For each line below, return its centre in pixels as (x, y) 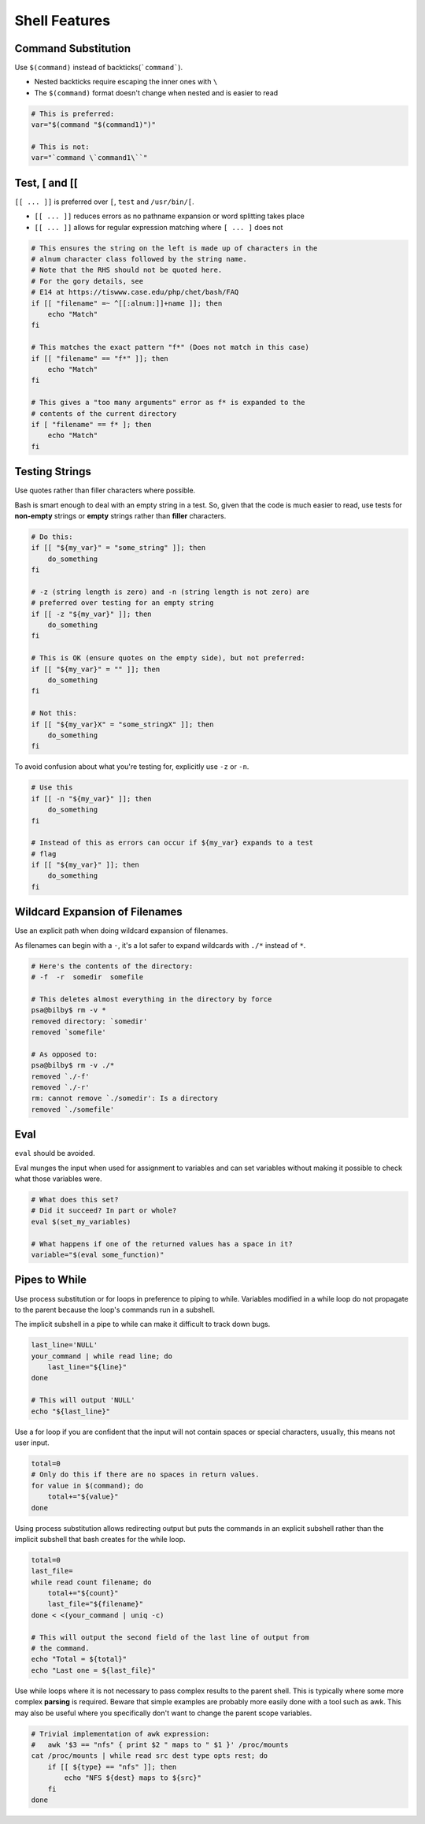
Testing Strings (53, 472)
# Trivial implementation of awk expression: (120, 1734)
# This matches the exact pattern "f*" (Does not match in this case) (170, 347)
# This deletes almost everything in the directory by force (152, 999)
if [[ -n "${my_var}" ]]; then (92, 799)
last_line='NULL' (65, 1345)
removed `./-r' (60, 1088)
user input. (32, 1443)
